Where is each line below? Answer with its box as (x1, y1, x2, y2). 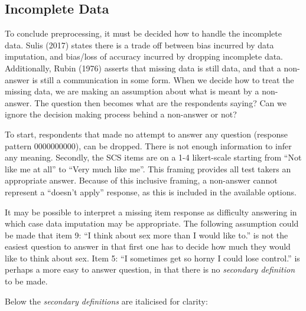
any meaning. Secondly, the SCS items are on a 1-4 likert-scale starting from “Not (5, 151, 302, 163)
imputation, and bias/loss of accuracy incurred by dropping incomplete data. (5, 50, 284, 63)
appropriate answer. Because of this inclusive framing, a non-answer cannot (5, 174, 278, 186)
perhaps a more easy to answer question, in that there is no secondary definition (5, 263, 295, 276)
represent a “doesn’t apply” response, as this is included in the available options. (5, 185, 297, 198)
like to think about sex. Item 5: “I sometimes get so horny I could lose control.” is (5, 251, 300, 264)
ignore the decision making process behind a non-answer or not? (5, 108, 237, 120)
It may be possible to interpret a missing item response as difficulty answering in (5, 205, 297, 218)
